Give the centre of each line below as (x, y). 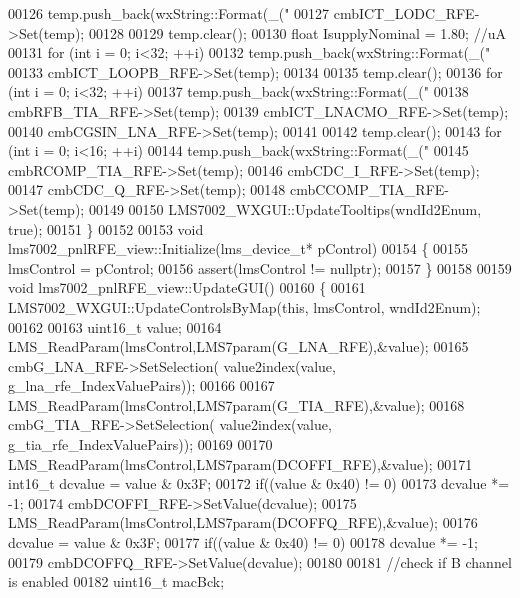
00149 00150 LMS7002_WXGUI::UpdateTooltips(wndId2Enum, (285, 208)
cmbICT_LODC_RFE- (406, 13)
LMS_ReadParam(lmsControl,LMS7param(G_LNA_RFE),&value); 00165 (238, 346)
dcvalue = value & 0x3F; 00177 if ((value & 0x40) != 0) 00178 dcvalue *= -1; (243, 542)
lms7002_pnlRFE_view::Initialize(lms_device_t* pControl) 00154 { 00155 (238, 248)
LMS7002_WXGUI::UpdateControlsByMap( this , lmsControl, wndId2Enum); (244, 306)
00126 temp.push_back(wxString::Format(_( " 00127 (169, 13)
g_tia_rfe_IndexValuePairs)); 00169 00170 (140, 444)
